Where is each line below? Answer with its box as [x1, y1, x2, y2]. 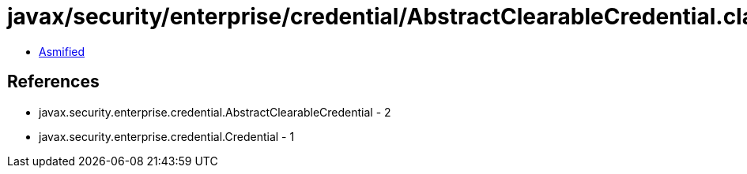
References [7, 72, 100, 92]
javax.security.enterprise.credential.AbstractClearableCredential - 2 [39, 105, 391, 119]
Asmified [39, 44, 85, 58]
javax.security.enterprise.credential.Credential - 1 [39, 129, 295, 143]
